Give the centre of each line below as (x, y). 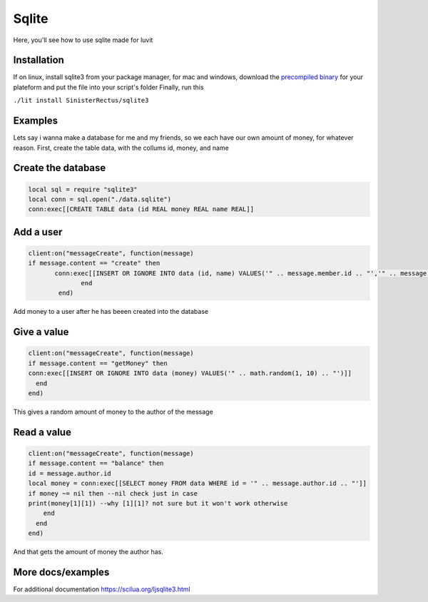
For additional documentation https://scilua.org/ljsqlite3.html (102, 589)
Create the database (60, 168)
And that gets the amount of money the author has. (88, 552)
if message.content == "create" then (94, 263)
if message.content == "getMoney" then (98, 363)
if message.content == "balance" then (96, 463)
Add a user (38, 232)
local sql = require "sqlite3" (83, 189)
